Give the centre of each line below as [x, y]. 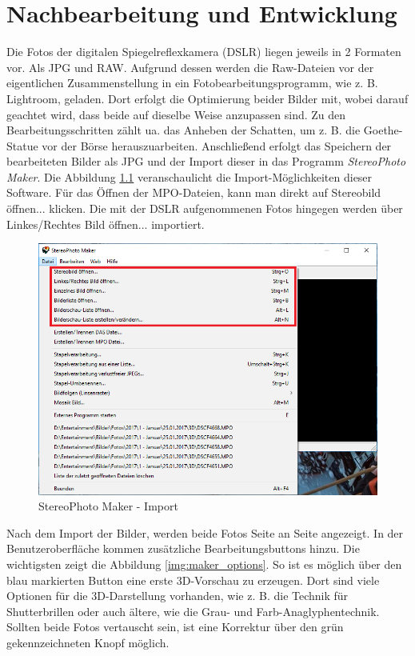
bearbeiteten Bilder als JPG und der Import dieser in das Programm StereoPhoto [206, 161]
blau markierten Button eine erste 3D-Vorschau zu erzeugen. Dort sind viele [193, 580]
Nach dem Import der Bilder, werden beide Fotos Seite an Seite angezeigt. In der [205, 532]
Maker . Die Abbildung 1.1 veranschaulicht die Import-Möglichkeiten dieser [190, 176]
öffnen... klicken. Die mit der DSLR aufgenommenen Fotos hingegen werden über [205, 208]
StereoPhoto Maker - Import [108, 506]
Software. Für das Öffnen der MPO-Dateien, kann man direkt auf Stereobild [194, 192]
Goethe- [383, 130]
